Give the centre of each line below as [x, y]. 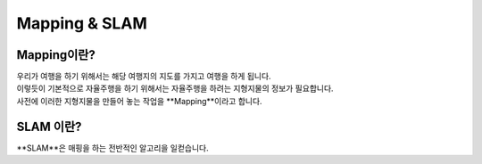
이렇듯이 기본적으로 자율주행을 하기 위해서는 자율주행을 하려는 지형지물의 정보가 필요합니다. [175, 88]
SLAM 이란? [49, 126]
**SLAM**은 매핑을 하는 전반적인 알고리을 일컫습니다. [112, 148]
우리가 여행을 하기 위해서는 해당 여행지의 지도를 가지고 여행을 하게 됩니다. [144, 77]
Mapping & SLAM [82, 23]
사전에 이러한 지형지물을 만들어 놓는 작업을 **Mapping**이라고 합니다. [139, 101]
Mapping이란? [56, 55]
